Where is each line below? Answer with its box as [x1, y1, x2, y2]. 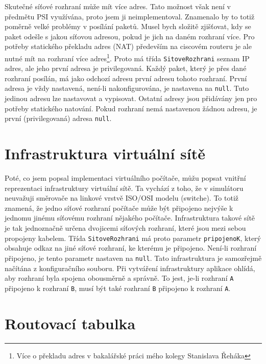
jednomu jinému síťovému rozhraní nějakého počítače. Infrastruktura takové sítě [5, 212, 255, 223]
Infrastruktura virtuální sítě [5, 143, 205, 164]
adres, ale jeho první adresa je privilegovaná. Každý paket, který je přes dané [5, 63, 247, 74]
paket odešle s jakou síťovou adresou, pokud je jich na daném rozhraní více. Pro [5, 31, 255, 41]
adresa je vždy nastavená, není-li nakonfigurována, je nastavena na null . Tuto [5, 83, 249, 93]
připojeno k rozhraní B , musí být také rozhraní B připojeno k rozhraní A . [5, 282, 231, 293]
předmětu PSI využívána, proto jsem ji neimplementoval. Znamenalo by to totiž [5, 11, 255, 21]
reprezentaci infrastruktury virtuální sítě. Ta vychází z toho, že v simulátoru [5, 182, 244, 193]
